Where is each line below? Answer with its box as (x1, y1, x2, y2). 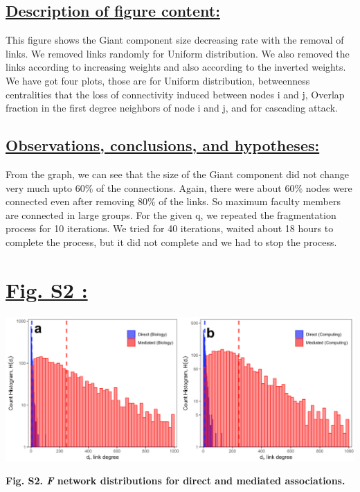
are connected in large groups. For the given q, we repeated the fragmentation (6, 207, 336, 222)
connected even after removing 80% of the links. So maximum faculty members (6, 194, 341, 209)
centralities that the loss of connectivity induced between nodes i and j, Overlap (6, 87, 345, 101)
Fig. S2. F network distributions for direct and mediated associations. (6, 473, 345, 488)
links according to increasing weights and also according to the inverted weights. (6, 60, 346, 74)
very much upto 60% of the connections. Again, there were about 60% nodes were (6, 180, 352, 195)
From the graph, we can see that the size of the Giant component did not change (6, 166, 349, 181)
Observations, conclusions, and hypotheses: (6, 134, 320, 156)
